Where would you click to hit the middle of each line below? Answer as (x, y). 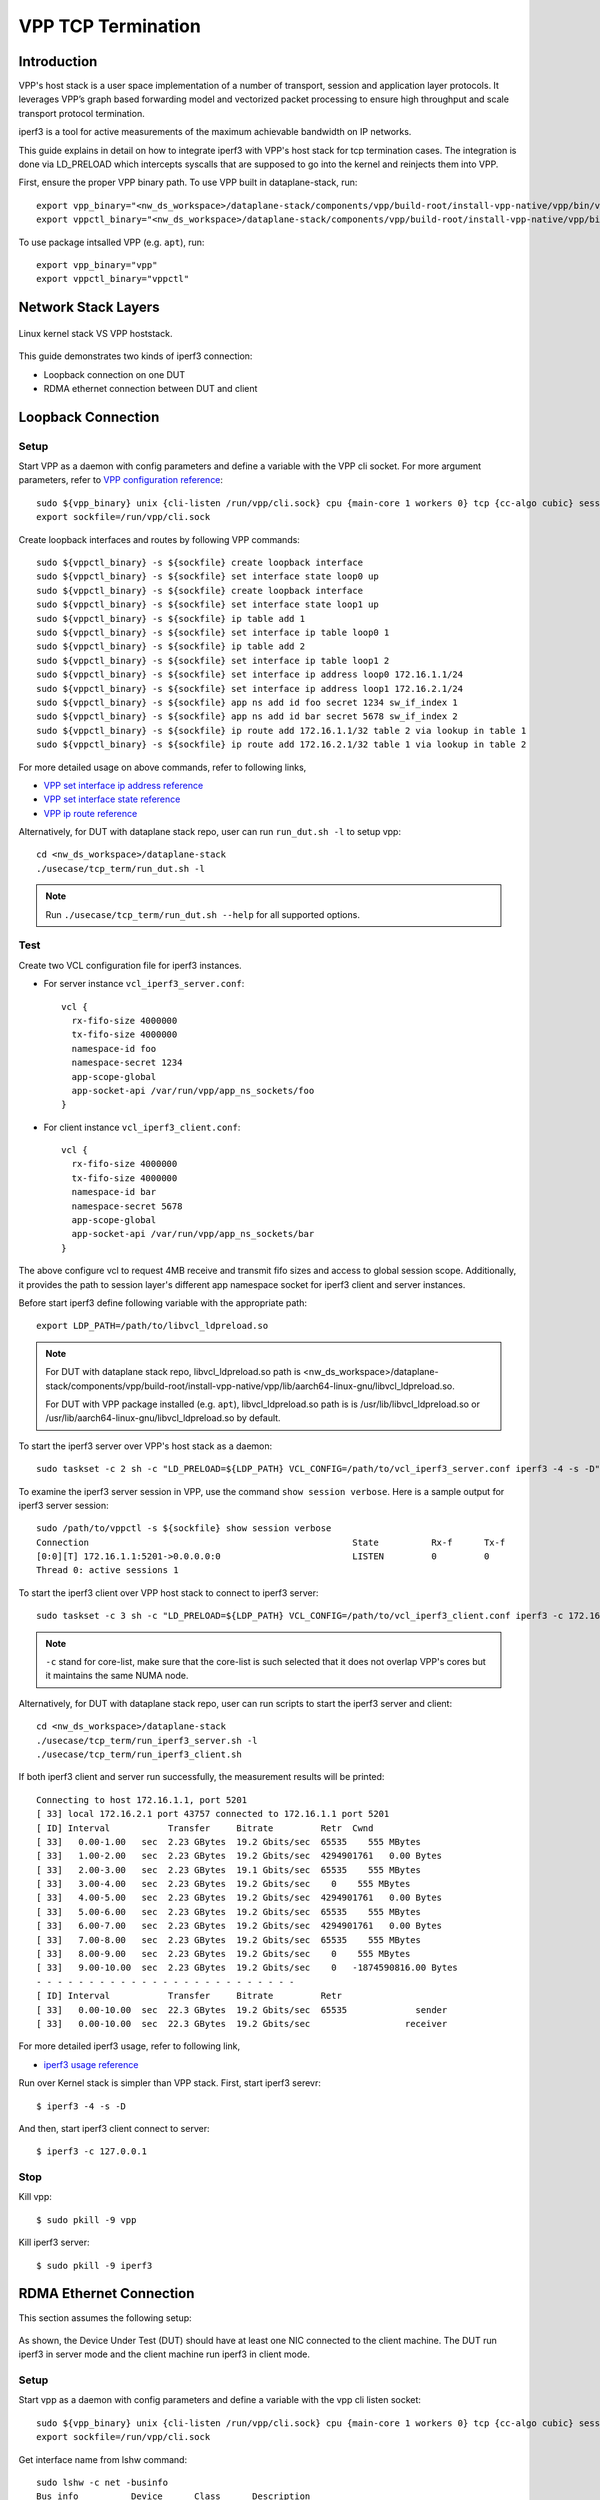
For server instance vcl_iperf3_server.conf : (144, 984)
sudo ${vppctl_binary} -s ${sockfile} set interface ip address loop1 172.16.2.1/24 (250, 688)
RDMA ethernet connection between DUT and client (150, 388)
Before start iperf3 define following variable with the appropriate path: (162, 1302)
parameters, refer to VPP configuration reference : (121, 480)
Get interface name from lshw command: (103, 2459)
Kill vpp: (35, 2197)
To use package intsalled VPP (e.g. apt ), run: (111, 242)
